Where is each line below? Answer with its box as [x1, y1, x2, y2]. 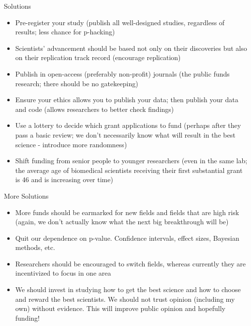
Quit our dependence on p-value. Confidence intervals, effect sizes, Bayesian [15, 233, 239, 243]
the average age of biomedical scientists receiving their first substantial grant [15, 165, 243, 175]
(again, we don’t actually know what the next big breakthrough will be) [15, 217, 229, 227]
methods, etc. [15, 242, 55, 252]
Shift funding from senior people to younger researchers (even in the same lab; [15, 155, 248, 166]
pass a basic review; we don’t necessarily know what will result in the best [15, 129, 236, 140]
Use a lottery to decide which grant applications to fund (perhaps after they [15, 120, 241, 130]
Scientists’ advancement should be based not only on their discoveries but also [15, 43, 247, 53]
